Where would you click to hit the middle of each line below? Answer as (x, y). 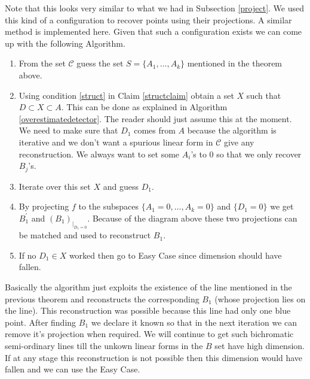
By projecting (44, 206)
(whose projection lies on (260, 298)
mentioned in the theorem (235, 63)
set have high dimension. (260, 345)
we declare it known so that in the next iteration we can (194, 322)
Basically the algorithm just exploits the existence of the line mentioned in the (148, 287)
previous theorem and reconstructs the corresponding (102, 298)
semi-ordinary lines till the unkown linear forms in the (104, 345)
